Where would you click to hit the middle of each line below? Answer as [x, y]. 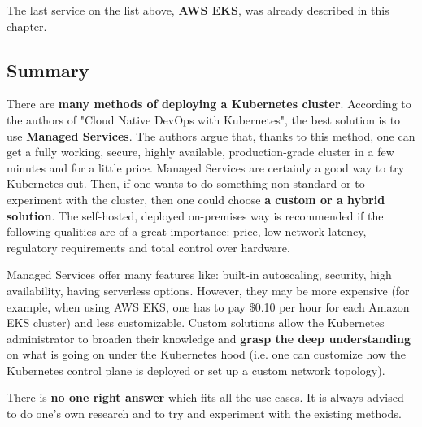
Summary [48, 70]
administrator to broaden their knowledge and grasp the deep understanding [209, 338]
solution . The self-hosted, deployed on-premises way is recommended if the [195, 215]
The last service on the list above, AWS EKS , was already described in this [198, 10]
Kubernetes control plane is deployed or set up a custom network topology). [196, 370]
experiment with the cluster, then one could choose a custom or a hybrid [196, 199]
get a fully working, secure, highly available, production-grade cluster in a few [200, 152]
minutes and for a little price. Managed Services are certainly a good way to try [206, 167]
